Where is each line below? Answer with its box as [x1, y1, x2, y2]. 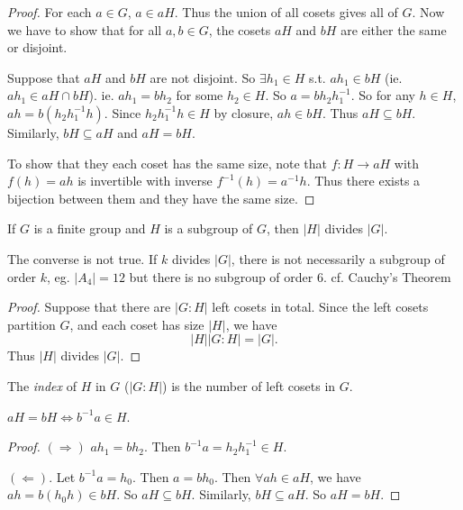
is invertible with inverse [77, 171, 213, 190]
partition [7, 314, 56, 333]
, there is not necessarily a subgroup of [231, 249, 445, 268]
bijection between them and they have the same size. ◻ [7, 188, 315, 207]
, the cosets [208, 20, 271, 39]
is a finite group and [33, 219, 146, 238]
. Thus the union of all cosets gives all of [174, 3, 398, 21]
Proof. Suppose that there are [7, 297, 171, 316]
